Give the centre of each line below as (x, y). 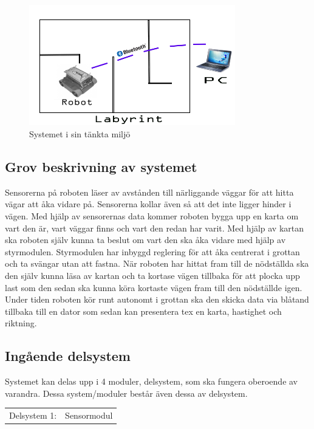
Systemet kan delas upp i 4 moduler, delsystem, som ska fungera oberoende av (152, 381)
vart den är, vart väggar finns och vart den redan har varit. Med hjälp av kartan (155, 228)
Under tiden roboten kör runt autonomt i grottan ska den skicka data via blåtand (157, 299)
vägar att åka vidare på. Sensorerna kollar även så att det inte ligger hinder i (148, 204)
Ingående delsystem (68, 356)
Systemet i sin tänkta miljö (80, 133)
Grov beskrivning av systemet (101, 166)
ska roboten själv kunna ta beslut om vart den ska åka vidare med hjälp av (145, 240)
